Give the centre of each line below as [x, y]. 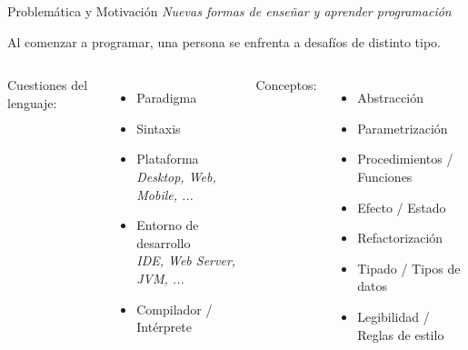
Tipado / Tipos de [409, 268]
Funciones [385, 176]
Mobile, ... [165, 194]
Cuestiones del [48, 85]
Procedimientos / [405, 159]
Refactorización [400, 238]
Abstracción [391, 98]
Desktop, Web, [176, 176]
